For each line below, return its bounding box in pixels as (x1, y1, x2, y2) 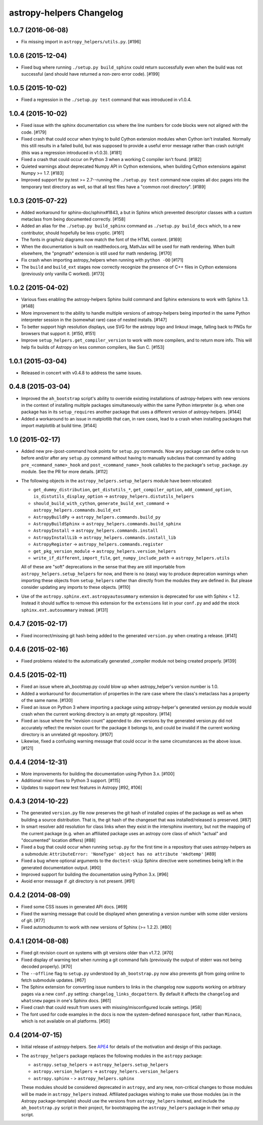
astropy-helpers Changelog (9, 7, 124, 18)
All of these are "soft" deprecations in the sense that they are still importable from (21, 564, 186, 570)
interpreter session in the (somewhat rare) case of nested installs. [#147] (21, 317, 168, 323)
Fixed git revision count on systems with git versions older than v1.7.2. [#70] (21, 950, 173, 956)
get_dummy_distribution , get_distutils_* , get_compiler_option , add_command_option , (33, 486, 232, 492)
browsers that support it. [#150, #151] (21, 330, 96, 336)
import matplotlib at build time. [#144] (21, 422, 97, 429)
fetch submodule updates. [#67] (21, 977, 86, 983)
